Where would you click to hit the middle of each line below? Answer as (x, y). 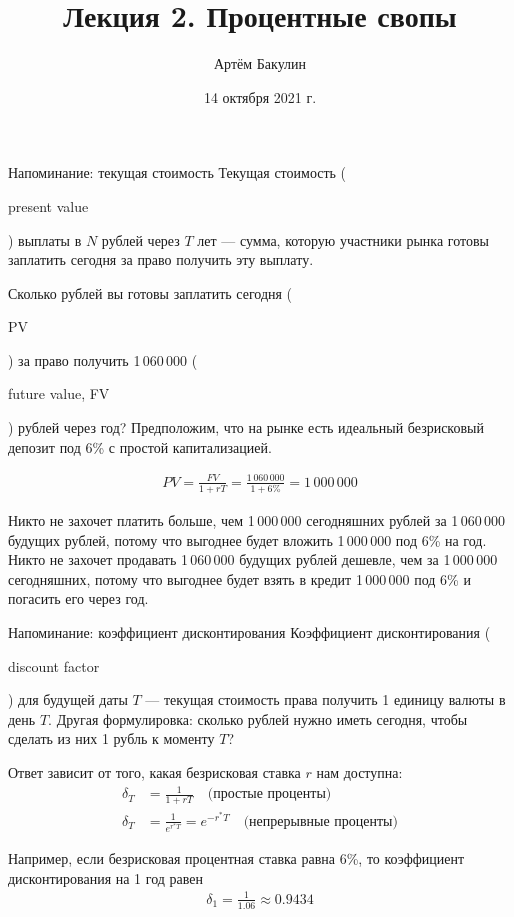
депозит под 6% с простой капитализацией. (140, 446)
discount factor (54, 665)
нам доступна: (359, 772)
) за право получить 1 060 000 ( (103, 359)
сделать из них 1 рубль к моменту (111, 738)
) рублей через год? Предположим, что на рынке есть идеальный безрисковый (246, 427)
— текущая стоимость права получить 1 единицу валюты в (325, 699)
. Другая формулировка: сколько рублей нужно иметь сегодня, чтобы (258, 718)
